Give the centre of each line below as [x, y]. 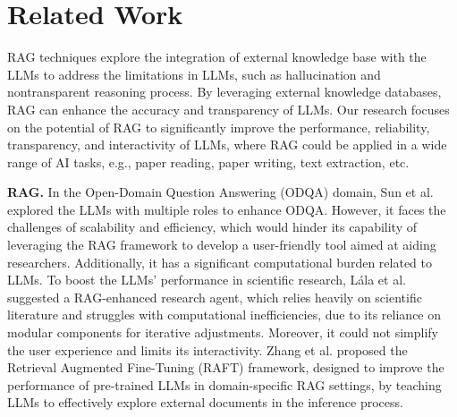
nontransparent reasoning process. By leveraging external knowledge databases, [224, 92]
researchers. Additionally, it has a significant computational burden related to [220, 262]
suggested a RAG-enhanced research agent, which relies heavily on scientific [215, 297]
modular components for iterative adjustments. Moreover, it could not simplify [223, 332]
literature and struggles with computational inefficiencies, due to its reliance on [224, 315]
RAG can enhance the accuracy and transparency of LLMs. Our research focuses [228, 109]
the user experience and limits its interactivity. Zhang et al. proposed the [207, 349]
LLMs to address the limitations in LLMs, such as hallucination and [194, 74]
